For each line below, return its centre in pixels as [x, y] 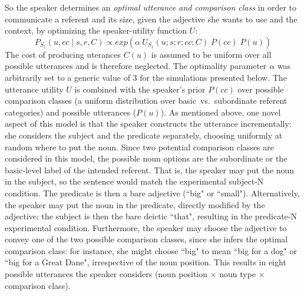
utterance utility [34, 89]
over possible [261, 89]
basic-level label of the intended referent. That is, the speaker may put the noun [150, 170]
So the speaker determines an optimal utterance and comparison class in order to [151, 7]
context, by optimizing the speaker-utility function [96, 30]
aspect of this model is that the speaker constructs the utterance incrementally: [148, 124]
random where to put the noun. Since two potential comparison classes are [140, 147]
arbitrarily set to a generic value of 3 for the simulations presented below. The [146, 77]
